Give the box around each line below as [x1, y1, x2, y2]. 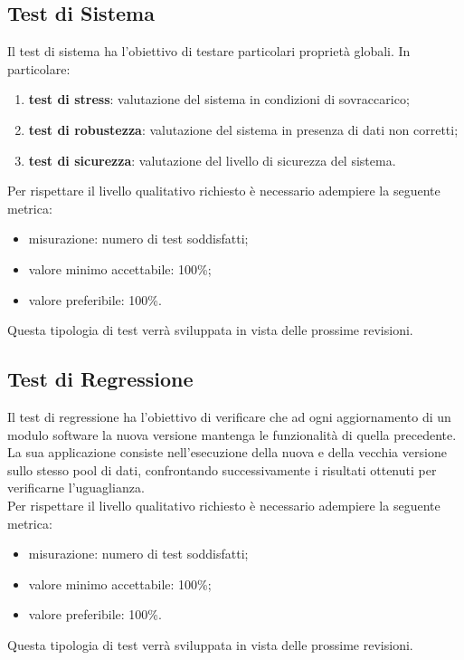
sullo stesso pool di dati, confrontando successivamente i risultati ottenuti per [7, 460, 437, 479]
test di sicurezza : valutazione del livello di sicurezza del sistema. [28, 150, 396, 169]
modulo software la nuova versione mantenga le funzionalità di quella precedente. [7, 425, 457, 444]
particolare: [7, 59, 71, 78]
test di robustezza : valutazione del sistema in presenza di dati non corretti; [28, 120, 459, 139]
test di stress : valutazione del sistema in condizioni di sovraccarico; [28, 90, 410, 109]
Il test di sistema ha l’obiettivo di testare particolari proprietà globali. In [7, 42, 411, 61]
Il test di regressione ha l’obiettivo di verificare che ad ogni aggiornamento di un [7, 407, 451, 426]
